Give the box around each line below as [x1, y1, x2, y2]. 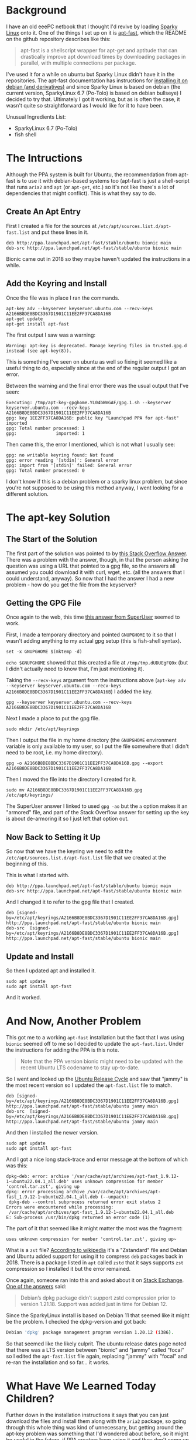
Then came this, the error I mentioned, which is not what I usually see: [6, 441, 176, 448]
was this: [6, 1162, 28, 1169]
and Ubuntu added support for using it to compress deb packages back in [6, 1253, 183, 1260]
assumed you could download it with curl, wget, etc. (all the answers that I [6, 568, 185, 576]
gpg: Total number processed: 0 [6, 468, 85, 474]
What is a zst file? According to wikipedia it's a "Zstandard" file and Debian [6, 1246, 188, 1253]
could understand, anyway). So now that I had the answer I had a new [6, 575, 174, 582]
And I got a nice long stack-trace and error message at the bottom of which [6, 1156, 188, 1163]
